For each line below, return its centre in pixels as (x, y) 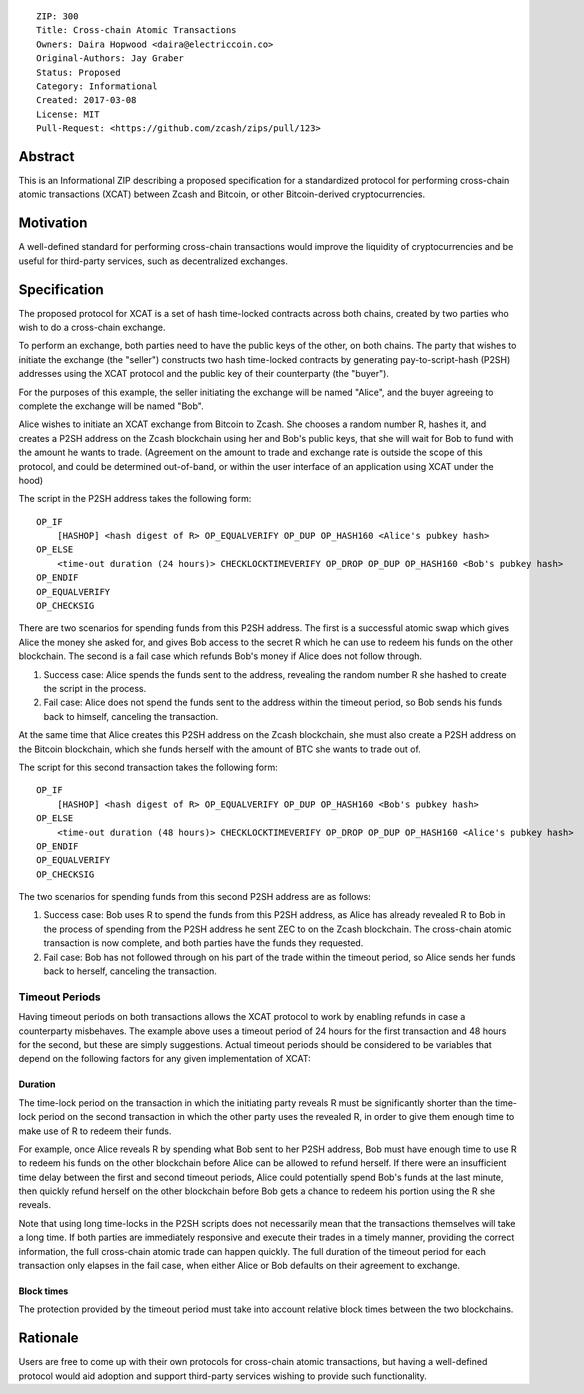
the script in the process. (95, 688)
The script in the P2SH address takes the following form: (135, 499)
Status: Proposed (78, 72)
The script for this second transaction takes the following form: (148, 767)
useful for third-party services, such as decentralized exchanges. (153, 261)
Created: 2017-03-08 (86, 100)
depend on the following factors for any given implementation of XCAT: (164, 1059)
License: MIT (68, 114)
